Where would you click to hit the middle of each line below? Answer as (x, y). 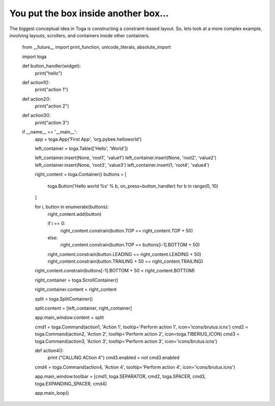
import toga (34, 57)
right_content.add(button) (75, 214)
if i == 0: (57, 223)
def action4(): (49, 350)
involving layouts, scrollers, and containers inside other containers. (80, 35)
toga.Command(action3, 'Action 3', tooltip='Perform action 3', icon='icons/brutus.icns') (126, 341)
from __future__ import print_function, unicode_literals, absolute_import (97, 47)
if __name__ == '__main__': (50, 132)
